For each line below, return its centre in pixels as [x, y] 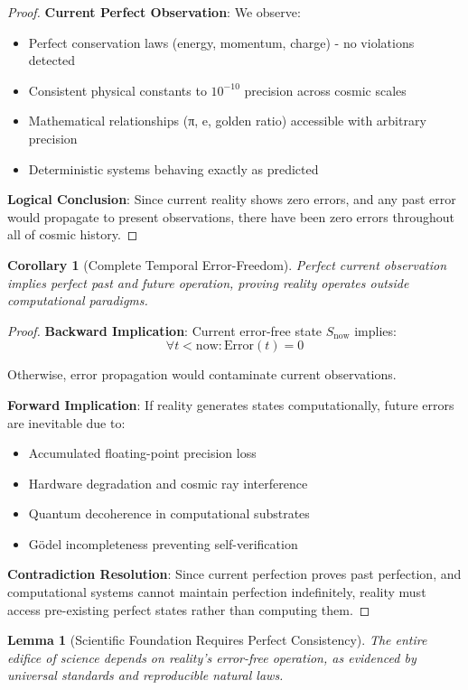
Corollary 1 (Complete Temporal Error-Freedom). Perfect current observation [227, 264]
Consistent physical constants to [117, 90]
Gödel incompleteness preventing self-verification [163, 543]
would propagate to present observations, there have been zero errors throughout [231, 216]
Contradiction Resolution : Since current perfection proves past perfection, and [234, 574]
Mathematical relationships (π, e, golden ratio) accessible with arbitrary [227, 121]
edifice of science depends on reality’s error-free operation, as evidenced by [212, 657]
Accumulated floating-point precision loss [142, 453]
